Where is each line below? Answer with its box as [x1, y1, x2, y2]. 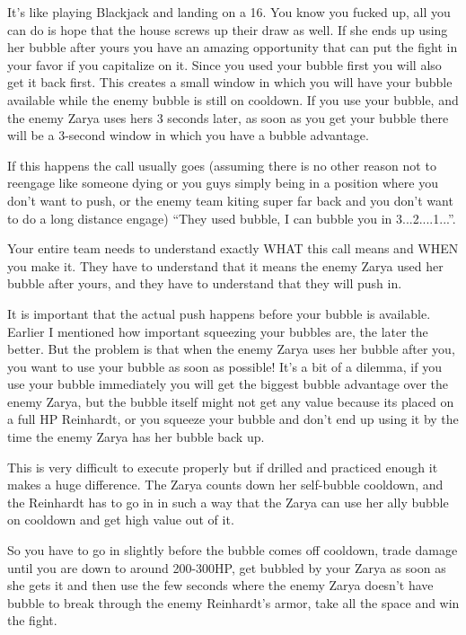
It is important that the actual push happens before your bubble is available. [7, 304, 431, 322]
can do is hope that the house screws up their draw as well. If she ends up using [7, 20, 448, 39]
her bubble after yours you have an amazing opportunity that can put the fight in [7, 38, 458, 57]
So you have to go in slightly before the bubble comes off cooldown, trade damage [7, 541, 458, 560]
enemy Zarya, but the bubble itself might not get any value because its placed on [7, 392, 454, 410]
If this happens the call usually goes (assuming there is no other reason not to [7, 155, 436, 174]
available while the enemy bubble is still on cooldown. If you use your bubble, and [7, 90, 459, 109]
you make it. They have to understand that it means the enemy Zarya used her [7, 256, 444, 275]
